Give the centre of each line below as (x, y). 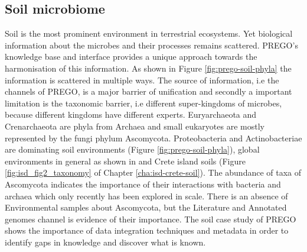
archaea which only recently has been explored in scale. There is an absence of (146, 196)
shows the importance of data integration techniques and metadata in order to (147, 230)
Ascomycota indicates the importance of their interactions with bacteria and (143, 184)
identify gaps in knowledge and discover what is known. (105, 242)
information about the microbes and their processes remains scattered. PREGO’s (151, 45)
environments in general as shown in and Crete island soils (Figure (125, 161)
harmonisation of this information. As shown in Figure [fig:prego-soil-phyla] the (148, 68)
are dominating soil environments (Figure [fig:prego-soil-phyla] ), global (132, 149)
